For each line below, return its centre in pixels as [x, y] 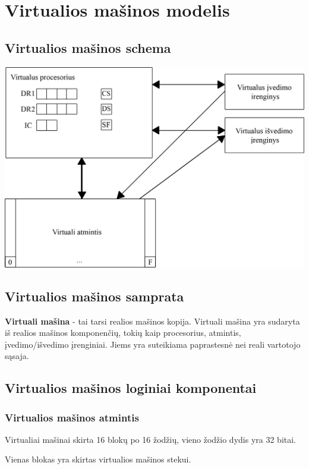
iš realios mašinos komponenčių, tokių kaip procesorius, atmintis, [123, 333]
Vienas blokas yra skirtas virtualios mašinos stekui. [98, 459]
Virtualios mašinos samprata [94, 296]
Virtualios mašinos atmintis [72, 417]
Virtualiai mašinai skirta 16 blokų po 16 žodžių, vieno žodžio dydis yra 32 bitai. [151, 439]
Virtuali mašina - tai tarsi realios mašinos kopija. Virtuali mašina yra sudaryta [152, 321]
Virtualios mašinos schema [88, 47]
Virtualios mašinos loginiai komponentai [131, 388]
